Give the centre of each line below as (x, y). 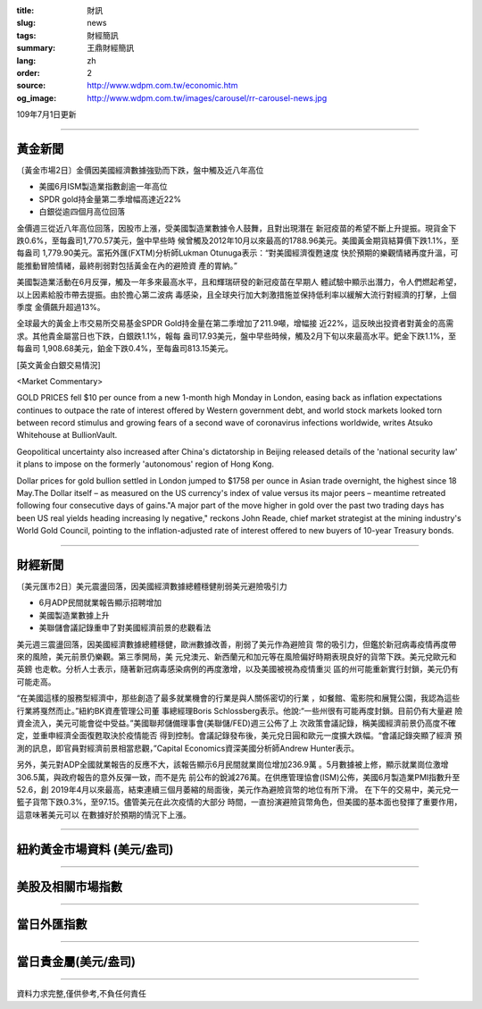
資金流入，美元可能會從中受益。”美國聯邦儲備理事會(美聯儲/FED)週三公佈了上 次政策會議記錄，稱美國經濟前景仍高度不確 (237, 723)
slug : (26, 23)
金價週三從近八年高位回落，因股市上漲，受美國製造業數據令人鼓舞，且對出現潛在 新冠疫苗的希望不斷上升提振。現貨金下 (237, 228)
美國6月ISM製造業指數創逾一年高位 (104, 187)
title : (25, 10)
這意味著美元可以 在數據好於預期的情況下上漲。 (104, 814)
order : (28, 72)
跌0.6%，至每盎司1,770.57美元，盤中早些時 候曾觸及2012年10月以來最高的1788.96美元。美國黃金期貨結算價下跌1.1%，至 (238, 240)
